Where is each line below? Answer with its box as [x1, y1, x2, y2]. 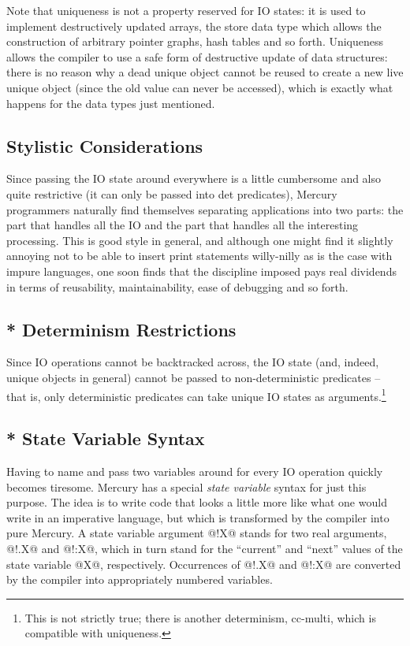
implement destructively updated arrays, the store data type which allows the [6, 17, 382, 34]
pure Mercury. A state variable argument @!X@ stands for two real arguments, [6, 525, 387, 541]
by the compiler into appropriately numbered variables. [6, 571, 273, 588]
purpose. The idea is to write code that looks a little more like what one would [6, 494, 387, 510]
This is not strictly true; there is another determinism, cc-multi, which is [24, 609, 376, 626]
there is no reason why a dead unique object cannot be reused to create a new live [6, 64, 404, 80]
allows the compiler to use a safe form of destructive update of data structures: [6, 48, 388, 65]
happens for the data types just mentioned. [6, 95, 215, 111]
